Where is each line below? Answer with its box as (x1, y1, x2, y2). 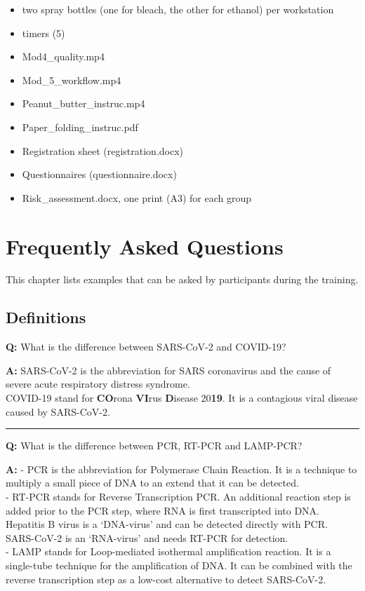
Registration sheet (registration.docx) (22, 143, 184, 158)
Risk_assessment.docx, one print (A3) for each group (22, 190, 251, 205)
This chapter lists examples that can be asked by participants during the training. (6, 272, 359, 287)
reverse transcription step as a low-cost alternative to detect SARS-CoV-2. (6, 571, 326, 586)
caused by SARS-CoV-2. (6, 404, 110, 419)
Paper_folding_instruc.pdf (22, 119, 138, 134)
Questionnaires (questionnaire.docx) (22, 167, 177, 182)
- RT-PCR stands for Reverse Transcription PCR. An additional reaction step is (6, 489, 351, 504)
